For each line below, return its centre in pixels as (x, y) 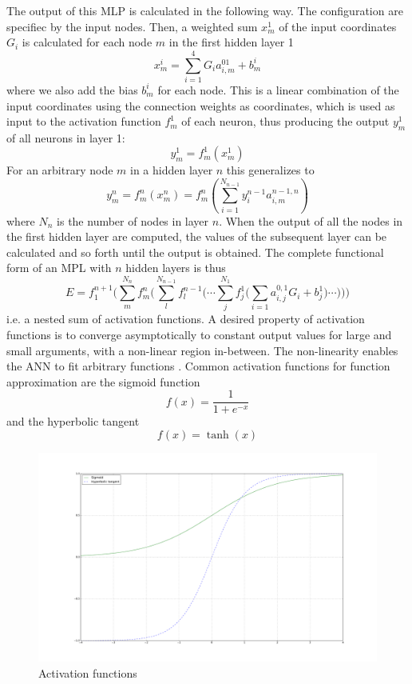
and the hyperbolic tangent (73, 421)
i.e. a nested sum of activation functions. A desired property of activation (186, 319)
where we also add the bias (72, 89)
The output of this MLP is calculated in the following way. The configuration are (205, 10)
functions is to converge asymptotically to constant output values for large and (199, 335)
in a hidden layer (172, 170)
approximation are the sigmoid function (103, 381)
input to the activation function (84, 121)
